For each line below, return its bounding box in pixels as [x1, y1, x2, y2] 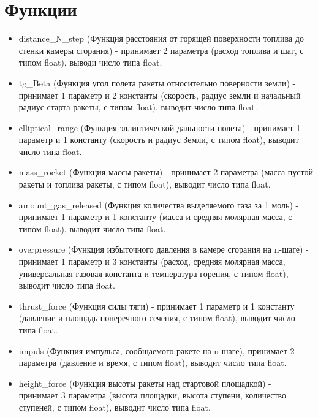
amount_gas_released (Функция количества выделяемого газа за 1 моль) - [18, 198, 299, 211]
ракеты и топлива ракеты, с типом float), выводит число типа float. [18, 178, 271, 191]
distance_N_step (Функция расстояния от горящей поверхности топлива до [18, 32, 304, 45]
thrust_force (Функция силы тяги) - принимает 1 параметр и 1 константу [18, 299, 295, 312]
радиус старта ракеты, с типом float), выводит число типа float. [18, 101, 257, 113]
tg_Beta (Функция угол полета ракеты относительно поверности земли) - [18, 76, 296, 89]
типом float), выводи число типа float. [18, 56, 162, 69]
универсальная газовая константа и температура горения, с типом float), [18, 267, 289, 279]
